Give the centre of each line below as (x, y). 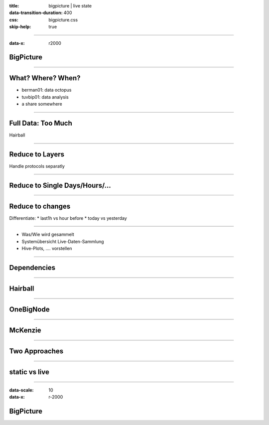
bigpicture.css (63, 19)
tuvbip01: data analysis (45, 97)
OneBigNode (29, 310)
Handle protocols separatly (37, 166)
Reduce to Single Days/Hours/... (60, 185)
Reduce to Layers (37, 154)
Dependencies (32, 267)
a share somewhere (42, 104)
